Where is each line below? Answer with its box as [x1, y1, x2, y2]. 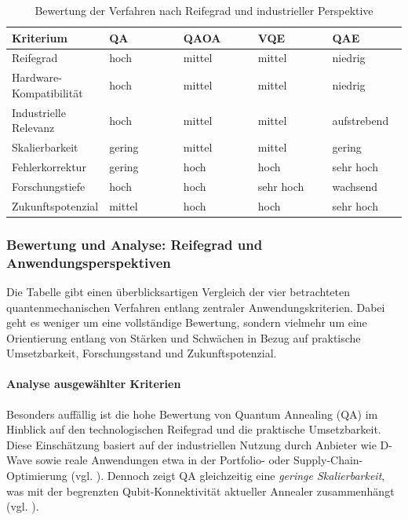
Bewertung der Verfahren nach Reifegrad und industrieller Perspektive [35, 2, 373, 18]
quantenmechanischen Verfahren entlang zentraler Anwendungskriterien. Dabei [6, 298, 385, 315]
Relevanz [12, 119, 55, 136]
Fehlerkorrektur [12, 159, 86, 174]
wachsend [332, 178, 378, 194]
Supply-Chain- [293, 452, 363, 468]
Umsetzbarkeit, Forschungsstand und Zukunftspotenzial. [6, 345, 277, 361]
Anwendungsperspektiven [6, 252, 171, 272]
